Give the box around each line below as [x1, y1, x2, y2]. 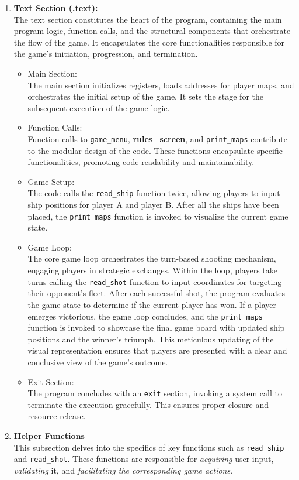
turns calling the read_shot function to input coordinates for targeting [27, 275, 282, 287]
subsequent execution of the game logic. [27, 101, 170, 114]
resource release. [27, 410, 86, 422]
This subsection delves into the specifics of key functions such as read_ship [13, 441, 284, 453]
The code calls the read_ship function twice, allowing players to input [27, 187, 280, 199]
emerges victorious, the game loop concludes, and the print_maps [27, 310, 263, 322]
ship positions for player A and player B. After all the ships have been [27, 198, 279, 211]
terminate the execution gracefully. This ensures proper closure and [27, 398, 269, 410]
